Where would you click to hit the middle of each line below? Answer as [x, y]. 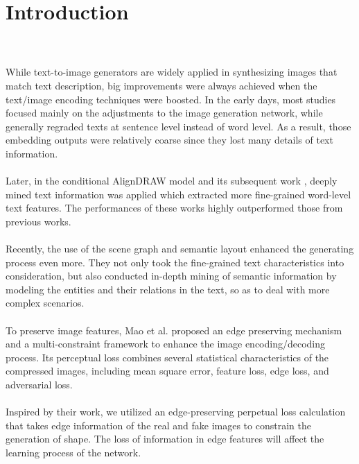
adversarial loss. [39, 384]
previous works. [38, 221]
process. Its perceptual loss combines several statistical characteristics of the [167, 357]
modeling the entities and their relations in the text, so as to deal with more [168, 289]
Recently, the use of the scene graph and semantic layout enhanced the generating [180, 249]
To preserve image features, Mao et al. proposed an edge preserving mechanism [174, 330]
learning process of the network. [73, 452]
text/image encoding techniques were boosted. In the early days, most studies [171, 99]
